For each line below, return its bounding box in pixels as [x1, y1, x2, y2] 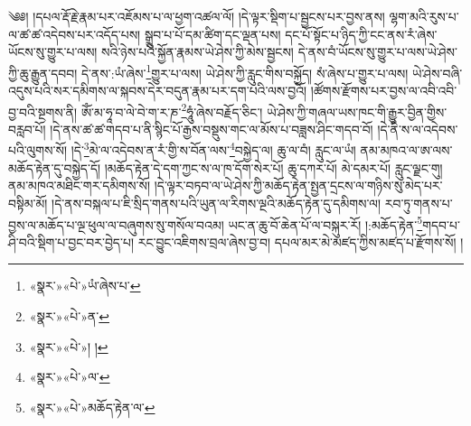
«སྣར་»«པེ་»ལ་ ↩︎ [29, 367, 110, 386]
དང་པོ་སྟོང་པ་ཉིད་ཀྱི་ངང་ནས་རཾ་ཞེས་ [285, 24, 438, 43]
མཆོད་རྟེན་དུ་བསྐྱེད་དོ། [8, 158, 101, 177]
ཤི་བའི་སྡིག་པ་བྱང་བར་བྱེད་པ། [8, 232, 134, 251]
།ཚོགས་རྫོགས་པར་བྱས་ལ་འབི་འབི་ [310, 81, 457, 100]
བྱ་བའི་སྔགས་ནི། [8, 102, 78, 121]
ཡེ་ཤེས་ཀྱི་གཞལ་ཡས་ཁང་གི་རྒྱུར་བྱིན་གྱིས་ [267, 102, 447, 121]
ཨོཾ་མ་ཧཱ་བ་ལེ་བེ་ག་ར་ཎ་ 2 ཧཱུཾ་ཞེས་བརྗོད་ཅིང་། [80, 99, 263, 121]
